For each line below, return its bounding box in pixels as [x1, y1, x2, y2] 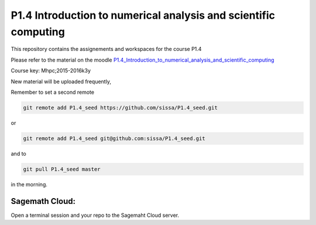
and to [11, 150, 26, 157]
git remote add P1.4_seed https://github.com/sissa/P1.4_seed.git [23, 104, 218, 111]
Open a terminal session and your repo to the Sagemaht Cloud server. [11, 212, 180, 219]
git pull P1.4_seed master [23, 166, 101, 172]
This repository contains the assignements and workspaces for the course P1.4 [11, 46, 202, 53]
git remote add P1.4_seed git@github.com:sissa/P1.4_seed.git [23, 135, 205, 142]
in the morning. [11, 180, 48, 187]
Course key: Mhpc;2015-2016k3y [11, 67, 91, 74]
